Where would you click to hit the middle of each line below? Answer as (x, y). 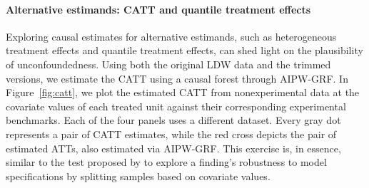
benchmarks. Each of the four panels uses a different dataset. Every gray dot (173, 120)
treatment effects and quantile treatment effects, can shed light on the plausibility (184, 50)
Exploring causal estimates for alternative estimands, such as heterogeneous (171, 36)
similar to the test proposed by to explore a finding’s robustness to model (166, 162)
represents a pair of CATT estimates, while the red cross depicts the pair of (171, 134)
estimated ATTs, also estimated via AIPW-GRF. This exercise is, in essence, (173, 148)
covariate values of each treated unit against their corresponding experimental (176, 106)
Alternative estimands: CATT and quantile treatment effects (158, 9)
